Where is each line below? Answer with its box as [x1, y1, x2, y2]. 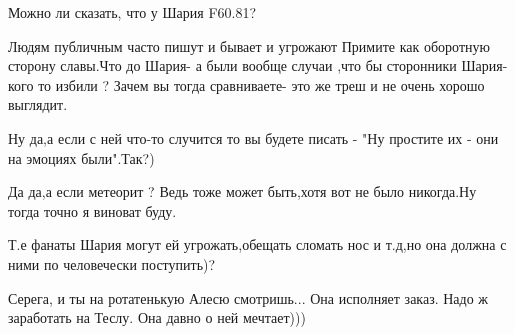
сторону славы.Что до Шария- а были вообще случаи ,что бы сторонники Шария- [8, 55, 508, 76]
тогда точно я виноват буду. [8, 200, 177, 221]
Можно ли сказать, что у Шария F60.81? [8, 2, 257, 22]
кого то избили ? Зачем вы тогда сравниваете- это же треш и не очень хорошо [8, 74, 485, 95]
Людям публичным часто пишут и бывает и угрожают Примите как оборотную [8, 35, 490, 56]
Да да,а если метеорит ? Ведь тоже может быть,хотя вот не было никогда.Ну [8, 181, 477, 202]
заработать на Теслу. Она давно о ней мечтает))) [8, 307, 306, 328]
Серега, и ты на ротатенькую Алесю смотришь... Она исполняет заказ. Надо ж [8, 287, 489, 308]
